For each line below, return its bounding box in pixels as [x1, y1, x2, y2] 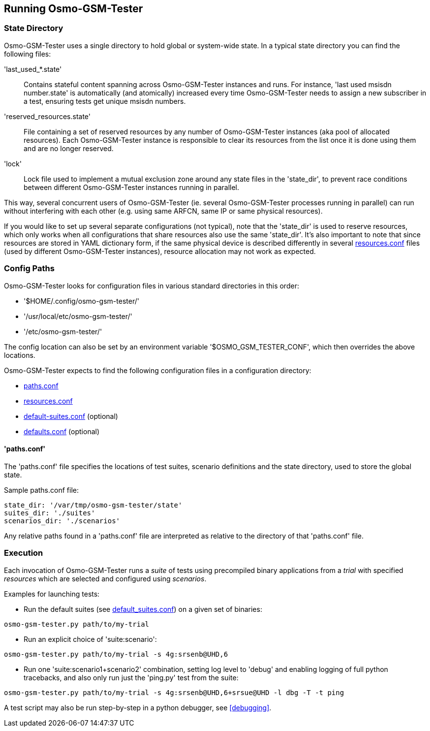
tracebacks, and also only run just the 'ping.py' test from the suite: [24, 673, 239, 682]
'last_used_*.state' [4, 64, 62, 73]
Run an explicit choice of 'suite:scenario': [24, 635, 157, 643]
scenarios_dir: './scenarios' [4, 516, 121, 525]
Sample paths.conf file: [4, 485, 79, 494]
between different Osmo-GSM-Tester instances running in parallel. [24, 183, 240, 191]
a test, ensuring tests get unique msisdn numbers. [24, 96, 186, 105]
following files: [4, 49, 51, 58]
